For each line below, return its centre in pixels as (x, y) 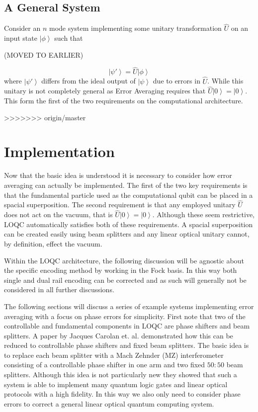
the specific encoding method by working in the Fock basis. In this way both (121, 270)
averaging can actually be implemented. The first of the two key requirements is (126, 185)
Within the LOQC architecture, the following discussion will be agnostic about (124, 260)
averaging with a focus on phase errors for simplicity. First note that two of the (125, 316)
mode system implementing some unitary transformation (135, 28)
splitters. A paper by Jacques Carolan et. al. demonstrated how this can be (119, 335)
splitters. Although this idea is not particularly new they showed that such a (121, 374)
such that (69, 38)
